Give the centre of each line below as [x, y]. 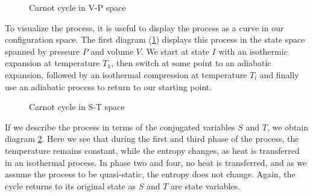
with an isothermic [253, 51]
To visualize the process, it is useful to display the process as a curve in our [144, 27]
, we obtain [288, 127]
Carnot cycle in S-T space [77, 107]
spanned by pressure [42, 51]
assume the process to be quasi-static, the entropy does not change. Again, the [150, 174]
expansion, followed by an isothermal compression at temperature [126, 74]
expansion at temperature [52, 63]
